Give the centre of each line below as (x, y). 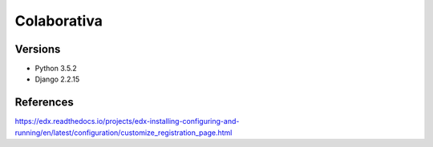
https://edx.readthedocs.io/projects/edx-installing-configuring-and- (127, 121)
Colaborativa (59, 21)
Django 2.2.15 (57, 79)
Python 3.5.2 (56, 69)
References (44, 103)
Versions (38, 49)
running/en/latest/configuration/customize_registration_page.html (123, 133)
